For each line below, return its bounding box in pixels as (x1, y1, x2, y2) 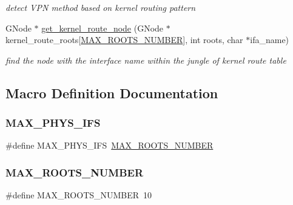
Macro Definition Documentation (5, 83, 218, 102)
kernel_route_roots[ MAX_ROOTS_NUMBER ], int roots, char (5, 33, 243, 46)
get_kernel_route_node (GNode (41, 21, 164, 34)
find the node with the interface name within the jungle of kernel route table (5, 53, 286, 66)
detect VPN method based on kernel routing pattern (5, 1, 196, 13)
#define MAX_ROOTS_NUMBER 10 (5, 189, 152, 201)
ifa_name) (250, 33, 289, 46)
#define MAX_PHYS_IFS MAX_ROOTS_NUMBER (5, 139, 214, 152)
